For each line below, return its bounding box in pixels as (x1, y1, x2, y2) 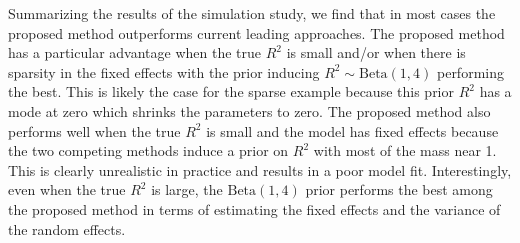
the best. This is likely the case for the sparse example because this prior (8, 81, 454, 102)
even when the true (8, 179, 126, 200)
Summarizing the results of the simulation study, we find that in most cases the (8, 3, 496, 23)
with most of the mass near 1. (313, 140, 497, 161)
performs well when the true (8, 120, 181, 141)
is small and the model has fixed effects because (206, 120, 499, 141)
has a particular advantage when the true (8, 42, 261, 63)
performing (436, 61, 504, 82)
